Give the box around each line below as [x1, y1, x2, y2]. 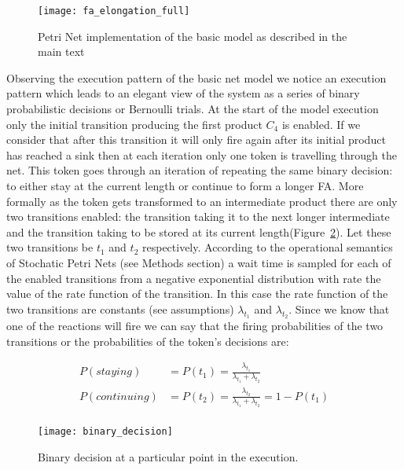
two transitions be [6, 239, 94, 255]
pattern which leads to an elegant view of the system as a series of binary [6, 85, 360, 101]
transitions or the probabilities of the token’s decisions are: [6, 332, 289, 349]
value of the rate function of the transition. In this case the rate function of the [6, 285, 388, 302]
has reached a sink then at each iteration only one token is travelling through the [6, 146, 397, 163]
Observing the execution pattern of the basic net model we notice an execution [6, 69, 387, 86]
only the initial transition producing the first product [6, 116, 263, 132]
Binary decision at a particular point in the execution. [38, 448, 299, 464]
